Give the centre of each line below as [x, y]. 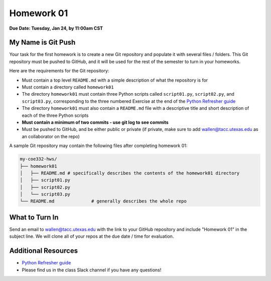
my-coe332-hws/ [38, 159]
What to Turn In [34, 217]
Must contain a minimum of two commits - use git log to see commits [95, 122]
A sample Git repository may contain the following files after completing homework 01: [98, 146]
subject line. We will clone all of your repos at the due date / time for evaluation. [92, 236]
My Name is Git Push [42, 43]
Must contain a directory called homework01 [68, 87]
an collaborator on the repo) [51, 136]
